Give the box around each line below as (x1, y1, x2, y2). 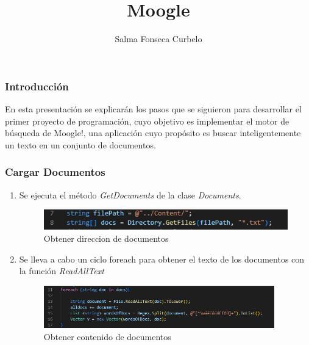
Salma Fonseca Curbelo (115, 32, 202, 45)
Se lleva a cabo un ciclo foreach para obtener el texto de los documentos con (19, 252, 305, 265)
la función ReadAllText (19, 264, 104, 277)
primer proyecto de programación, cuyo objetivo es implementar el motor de (5, 114, 289, 127)
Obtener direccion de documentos (43, 232, 169, 245)
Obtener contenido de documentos (43, 330, 171, 343)
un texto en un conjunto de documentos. (5, 138, 156, 151)
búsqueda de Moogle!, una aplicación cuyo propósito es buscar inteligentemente (5, 126, 301, 139)
